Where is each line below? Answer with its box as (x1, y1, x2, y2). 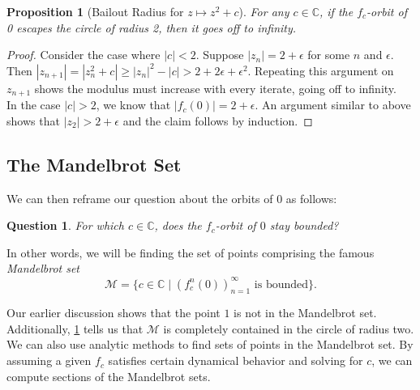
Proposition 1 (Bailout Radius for (6, 3, 184, 19)
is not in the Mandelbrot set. (234, 304, 377, 321)
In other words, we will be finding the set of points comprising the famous (6, 244, 375, 261)
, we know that (96, 96, 171, 113)
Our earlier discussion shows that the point (6, 304, 221, 321)
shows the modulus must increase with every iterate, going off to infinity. (34, 79, 396, 96)
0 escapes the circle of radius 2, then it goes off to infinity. (6, 19, 297, 36)
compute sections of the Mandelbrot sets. (6, 367, 211, 384)
